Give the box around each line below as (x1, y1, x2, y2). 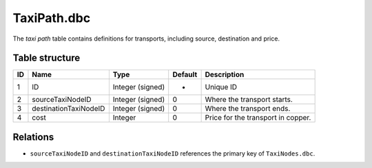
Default (172, 70, 198, 79)
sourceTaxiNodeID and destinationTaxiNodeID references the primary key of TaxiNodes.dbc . (30, 149, 316, 158)
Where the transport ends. (205, 104, 291, 114)
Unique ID (205, 83, 238, 92)
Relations (12, 131, 54, 143)
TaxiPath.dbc (12, 10, 91, 25)
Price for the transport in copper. (205, 113, 311, 123)
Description (205, 70, 245, 79)
